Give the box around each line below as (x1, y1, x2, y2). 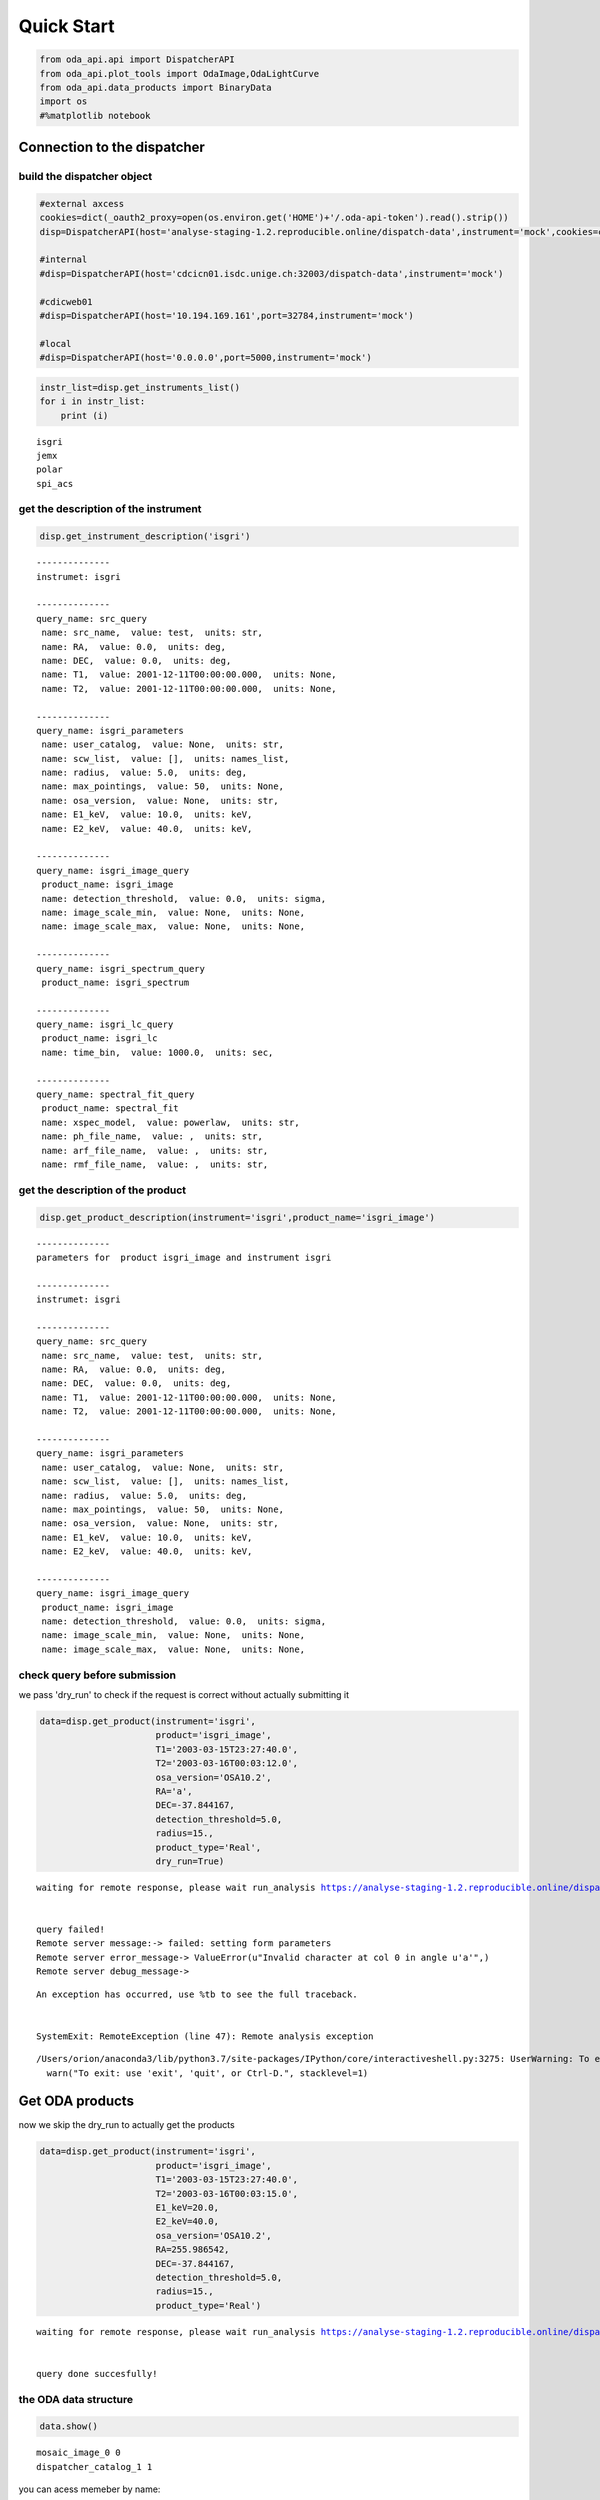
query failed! (36, 1924, 105, 1935)
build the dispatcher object (18, 170, 153, 184)
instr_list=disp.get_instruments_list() (39, 381, 240, 393)
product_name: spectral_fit (41, 1103, 179, 1114)
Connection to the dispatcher (18, 139, 205, 156)
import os (39, 96, 88, 107)
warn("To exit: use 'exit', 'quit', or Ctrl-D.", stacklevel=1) (46, 2067, 369, 2079)
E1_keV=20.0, (155, 2202, 220, 2214)
